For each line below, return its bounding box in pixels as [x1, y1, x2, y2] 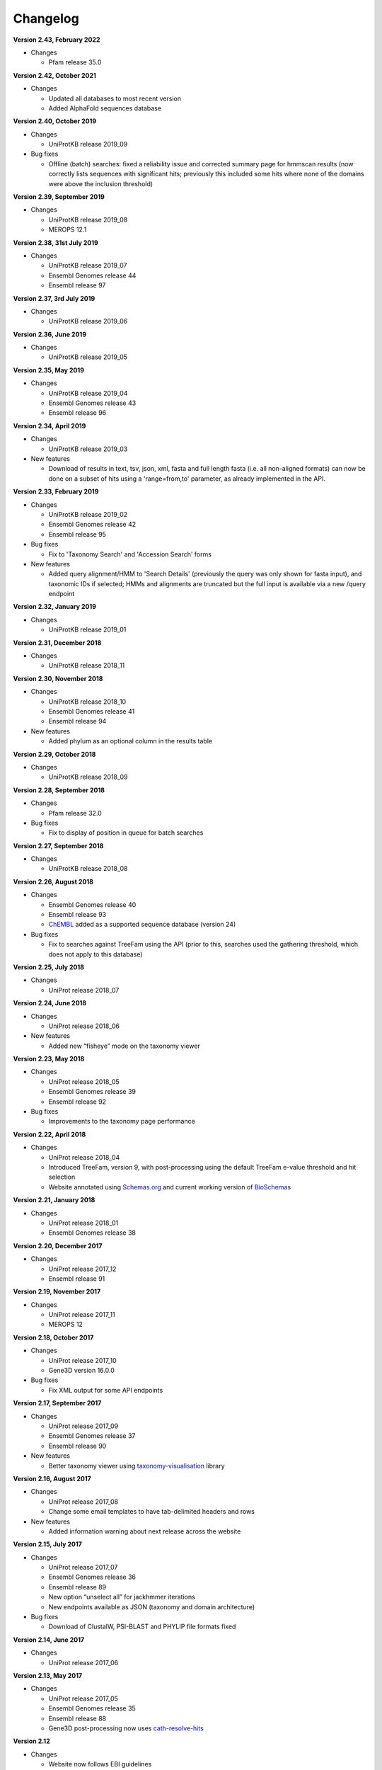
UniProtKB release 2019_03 [48, 445, 128, 453]
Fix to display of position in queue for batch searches [48, 828, 204, 837]
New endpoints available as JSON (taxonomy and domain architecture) [48, 1602, 255, 1611]
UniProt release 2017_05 [48, 1694, 118, 1703]
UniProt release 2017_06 [48, 1658, 119, 1667]
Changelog [13, 11, 79, 26]
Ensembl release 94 [48, 717, 107, 726]
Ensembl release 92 [48, 1097, 106, 1106]
